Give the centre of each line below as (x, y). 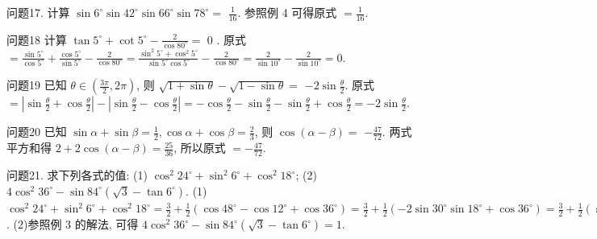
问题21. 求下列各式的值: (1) (77, 175)
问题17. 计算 (38, 12)
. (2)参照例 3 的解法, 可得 (73, 224)
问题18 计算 (37, 39)
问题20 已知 (37, 132)
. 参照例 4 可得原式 (287, 12)
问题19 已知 (37, 85)
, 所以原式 (200, 148)
